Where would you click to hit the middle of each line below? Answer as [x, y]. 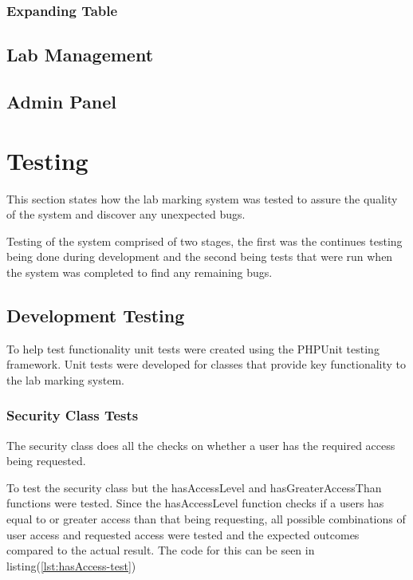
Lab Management [80, 55]
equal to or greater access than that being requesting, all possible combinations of [206, 519]
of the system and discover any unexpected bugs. [126, 214]
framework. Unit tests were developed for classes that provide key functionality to [206, 364]
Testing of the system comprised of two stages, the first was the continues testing [205, 241]
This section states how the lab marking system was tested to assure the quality [202, 198]
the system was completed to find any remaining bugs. [140, 272]
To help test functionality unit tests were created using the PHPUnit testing [193, 348]
